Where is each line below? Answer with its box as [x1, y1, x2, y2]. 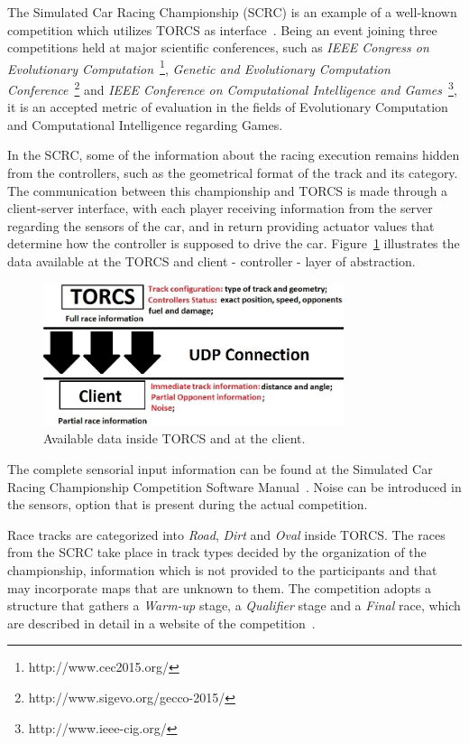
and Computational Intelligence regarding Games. [7, 115, 283, 134]
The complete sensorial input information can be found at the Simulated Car [7, 460, 433, 479]
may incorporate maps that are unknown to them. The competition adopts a [7, 578, 432, 597]
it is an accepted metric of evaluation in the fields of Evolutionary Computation [7, 98, 448, 116]
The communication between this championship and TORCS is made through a [7, 181, 448, 200]
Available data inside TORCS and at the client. [43, 429, 306, 448]
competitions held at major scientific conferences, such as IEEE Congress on [7, 38, 429, 57]
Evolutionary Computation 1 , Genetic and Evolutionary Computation [7, 56, 391, 78]
